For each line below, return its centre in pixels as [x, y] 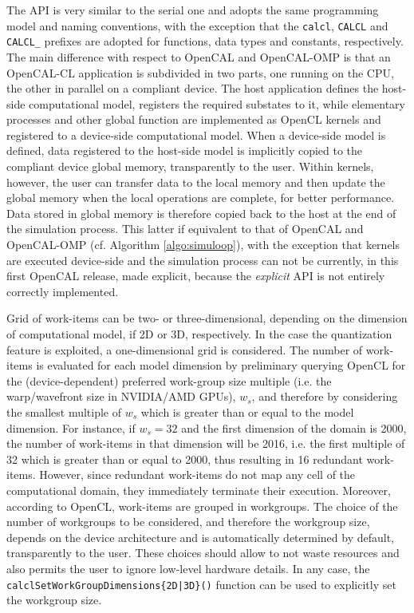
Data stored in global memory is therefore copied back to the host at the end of [201, 213]
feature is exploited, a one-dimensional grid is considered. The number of [185, 349]
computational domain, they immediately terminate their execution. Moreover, [199, 490]
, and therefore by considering [325, 396]
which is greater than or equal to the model [247, 411]
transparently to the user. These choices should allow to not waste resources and [203, 553]
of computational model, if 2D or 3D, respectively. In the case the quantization [199, 334]
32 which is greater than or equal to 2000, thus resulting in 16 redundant [185, 459]
